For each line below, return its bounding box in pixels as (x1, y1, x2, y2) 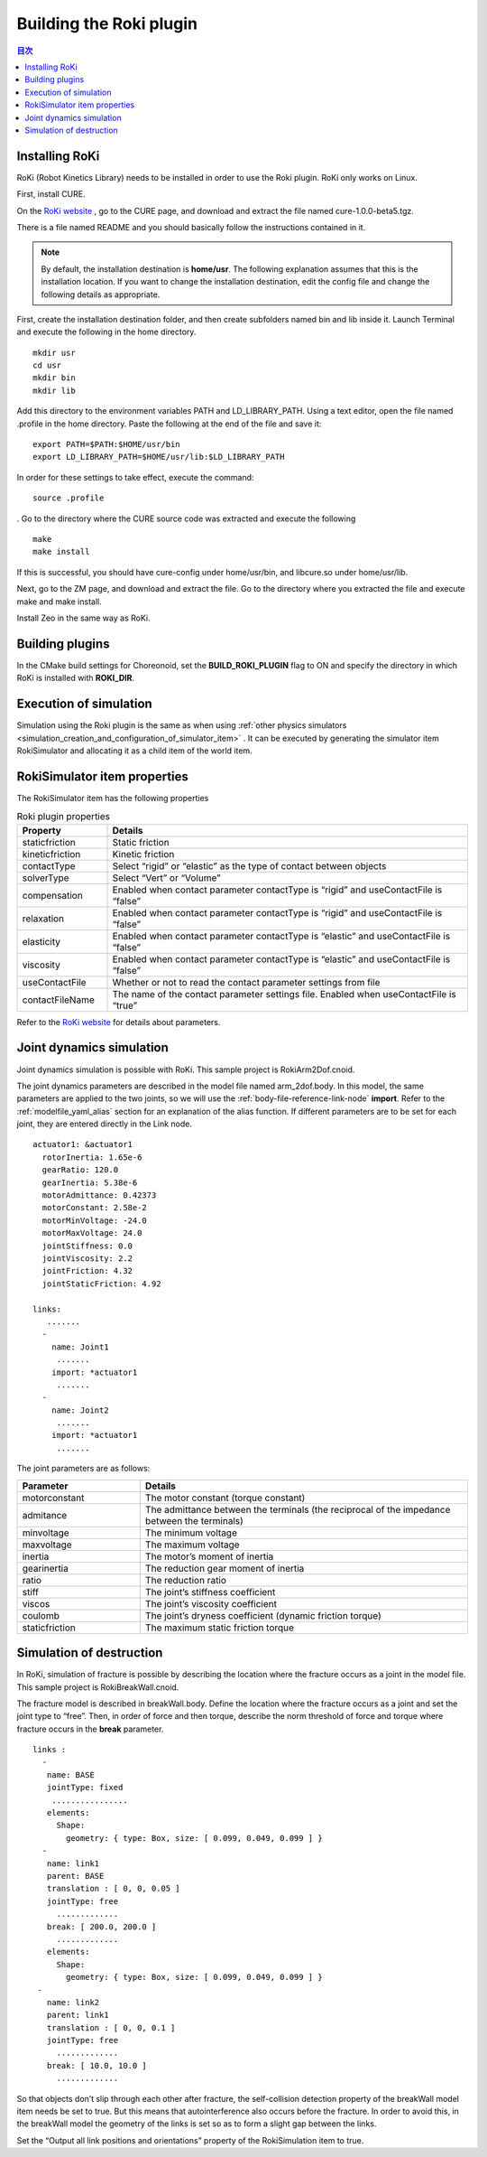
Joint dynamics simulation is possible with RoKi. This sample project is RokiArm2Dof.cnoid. (16, 1064, 355, 1075)
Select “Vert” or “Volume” (112, 872, 221, 884)
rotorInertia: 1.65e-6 (41, 1152, 142, 1163)
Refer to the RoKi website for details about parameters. (16, 1016, 221, 1027)
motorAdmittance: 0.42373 (41, 1191, 157, 1200)
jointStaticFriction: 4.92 (41, 1278, 161, 1289)
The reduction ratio (144, 1573, 227, 1586)
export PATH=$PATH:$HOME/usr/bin (32, 439, 180, 450)
